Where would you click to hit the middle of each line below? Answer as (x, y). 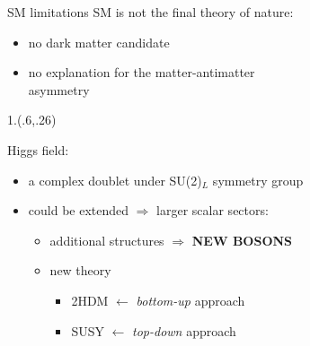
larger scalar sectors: (213, 210)
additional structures (107, 240)
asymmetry (59, 89)
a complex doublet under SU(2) (115, 180)
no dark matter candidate (99, 42)
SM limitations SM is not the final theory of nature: (151, 12)
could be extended (79, 210)
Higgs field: (38, 149)
